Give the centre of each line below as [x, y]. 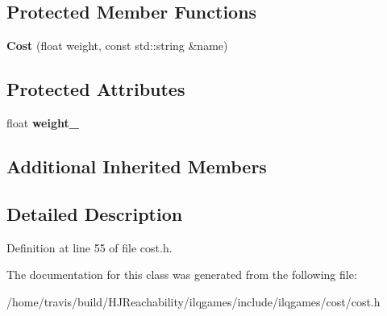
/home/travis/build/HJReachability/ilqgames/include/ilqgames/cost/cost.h [193, 301]
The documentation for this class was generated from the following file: [182, 274]
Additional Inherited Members [137, 166]
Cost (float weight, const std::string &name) [117, 46]
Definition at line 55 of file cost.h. [89, 247]
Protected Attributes [96, 89]
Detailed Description [95, 213]
